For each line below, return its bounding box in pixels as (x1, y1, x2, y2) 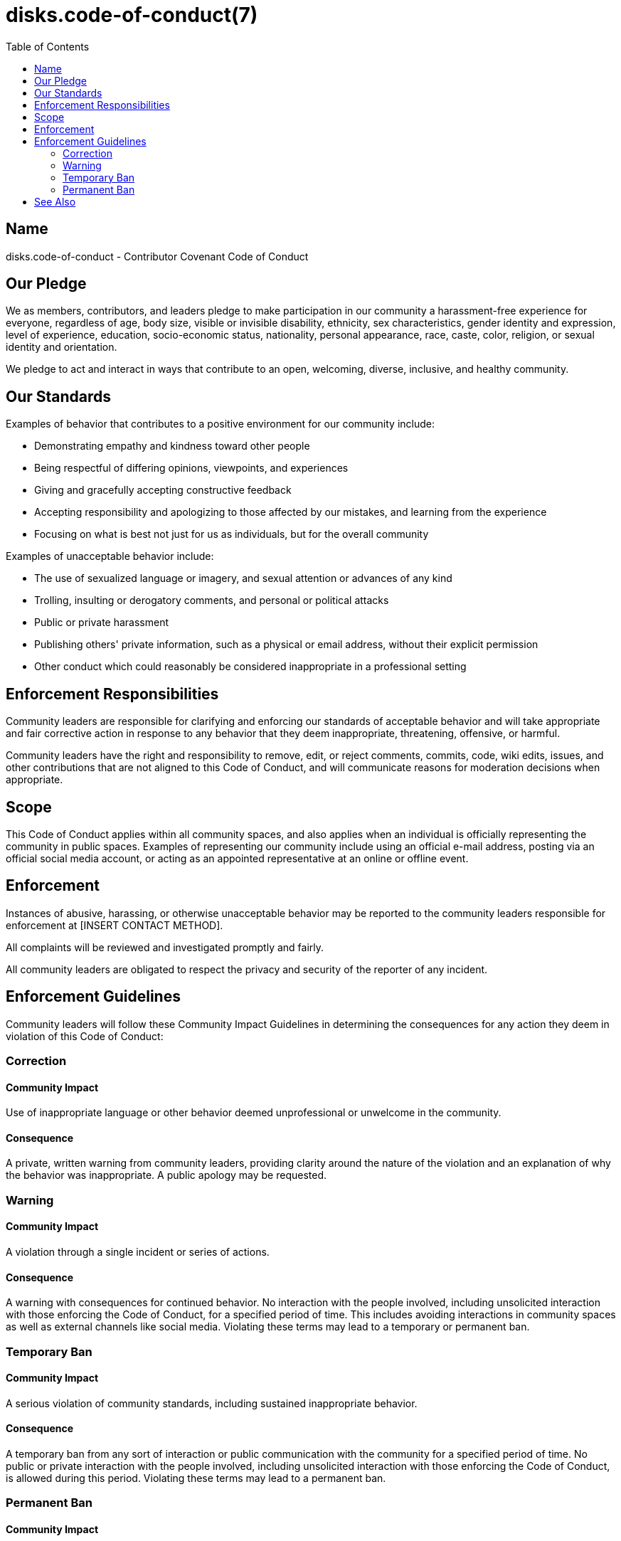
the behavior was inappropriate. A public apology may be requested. (6, 1169, 327, 1182)
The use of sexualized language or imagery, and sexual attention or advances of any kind (34, 572, 452, 585)
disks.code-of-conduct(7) (6, 3, 258, 27)
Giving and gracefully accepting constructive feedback (34, 484, 292, 497)
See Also (34, 195, 76, 208)
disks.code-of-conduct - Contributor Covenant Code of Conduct (6, 250, 309, 263)
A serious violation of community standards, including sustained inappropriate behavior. (6, 1397, 418, 1409)
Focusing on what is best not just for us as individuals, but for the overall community (34, 528, 429, 541)
